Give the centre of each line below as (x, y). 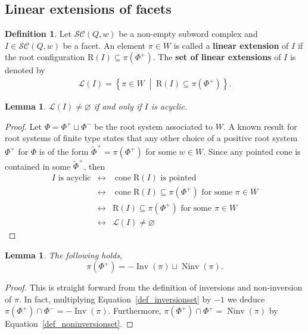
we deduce (246, 299)
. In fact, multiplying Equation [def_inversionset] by (115, 299)
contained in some (38, 166)
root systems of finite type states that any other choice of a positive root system (151, 138)
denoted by (25, 70)
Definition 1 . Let (38, 34)
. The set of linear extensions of (217, 57)
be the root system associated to (154, 126)
